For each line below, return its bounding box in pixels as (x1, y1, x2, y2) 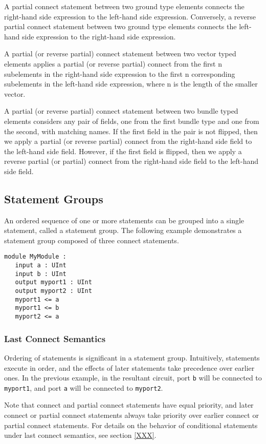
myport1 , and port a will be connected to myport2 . (4, 382, 163, 393)
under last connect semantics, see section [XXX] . (4, 430, 157, 440)
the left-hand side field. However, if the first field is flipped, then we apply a (4, 145, 242, 156)
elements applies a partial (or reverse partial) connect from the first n (4, 58, 223, 69)
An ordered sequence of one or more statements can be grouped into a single (4, 215, 245, 225)
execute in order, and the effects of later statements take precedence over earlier (4, 362, 255, 373)
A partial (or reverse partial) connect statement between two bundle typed (4, 105, 238, 116)
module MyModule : (4, 253, 66, 261)
